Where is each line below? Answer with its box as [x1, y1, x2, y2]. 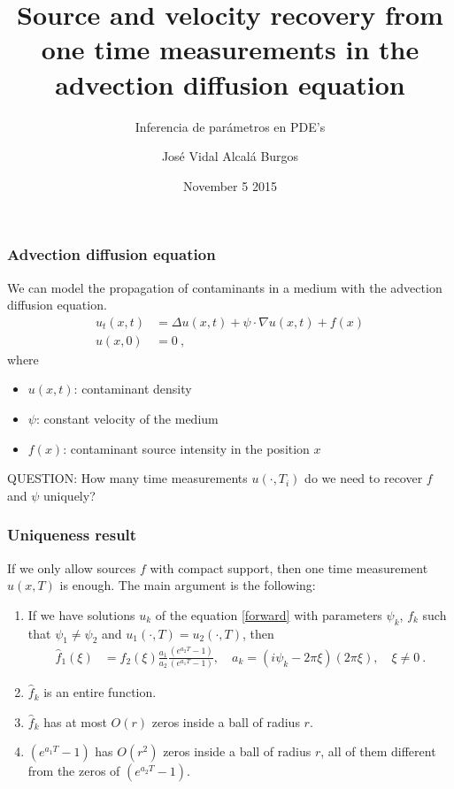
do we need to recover [304, 469, 423, 487]
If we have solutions [27, 605, 135, 624]
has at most [43, 712, 107, 731]
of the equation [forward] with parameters [155, 605, 382, 624]
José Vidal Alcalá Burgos [161, 147, 299, 165]
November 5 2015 [183, 176, 277, 195]
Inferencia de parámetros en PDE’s [135, 117, 326, 135]
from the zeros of [27, 762, 120, 780]
